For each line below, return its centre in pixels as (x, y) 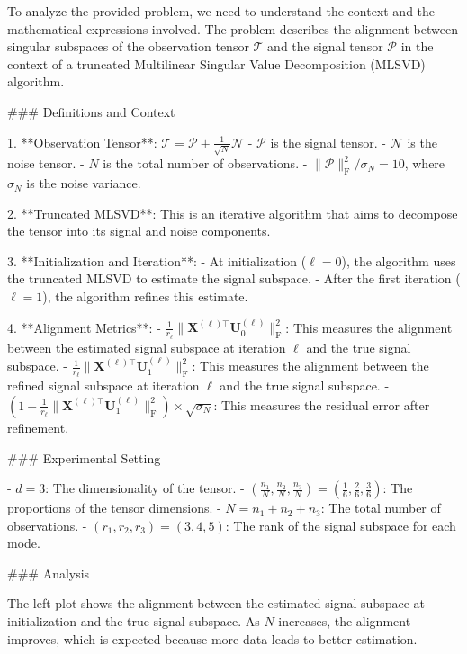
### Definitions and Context (91, 111)
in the (417, 46)
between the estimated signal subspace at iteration (147, 347)
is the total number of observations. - (205, 163)
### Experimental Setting (84, 457)
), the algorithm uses (399, 260)
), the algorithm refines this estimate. (145, 296)
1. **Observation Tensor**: (82, 142)
